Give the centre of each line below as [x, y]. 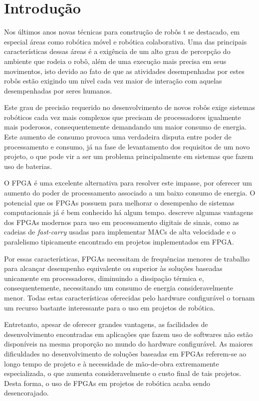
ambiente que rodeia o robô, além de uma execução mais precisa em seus [115, 61]
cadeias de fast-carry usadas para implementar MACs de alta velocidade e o [120, 232]
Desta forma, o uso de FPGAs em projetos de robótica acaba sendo [107, 383]
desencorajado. [26, 393]
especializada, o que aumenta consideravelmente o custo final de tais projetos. [123, 373]
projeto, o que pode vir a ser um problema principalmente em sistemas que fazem [129, 156]
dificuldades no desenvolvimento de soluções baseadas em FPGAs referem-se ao [125, 353]
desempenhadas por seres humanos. [58, 90]
